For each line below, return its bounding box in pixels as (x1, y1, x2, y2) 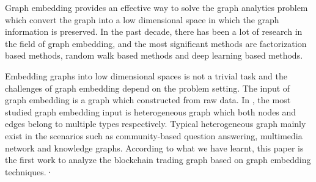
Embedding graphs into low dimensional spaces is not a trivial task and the (5, 69, 287, 82)
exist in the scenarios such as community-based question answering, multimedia (5, 129, 303, 142)
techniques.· (5, 165, 53, 178)
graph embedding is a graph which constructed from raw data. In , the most (5, 93, 291, 106)
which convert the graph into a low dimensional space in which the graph (5, 13, 279, 26)
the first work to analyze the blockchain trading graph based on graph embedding (5, 153, 311, 166)
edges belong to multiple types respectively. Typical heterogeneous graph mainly (5, 117, 306, 130)
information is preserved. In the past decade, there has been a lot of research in (5, 25, 303, 38)
